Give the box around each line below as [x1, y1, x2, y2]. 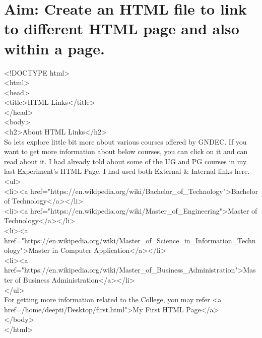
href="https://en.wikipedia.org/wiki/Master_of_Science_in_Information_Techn [4, 235, 256, 245]
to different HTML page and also [4, 18, 239, 39]
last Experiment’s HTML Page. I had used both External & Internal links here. [4, 166, 250, 176]
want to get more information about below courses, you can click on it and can [4, 146, 248, 157]
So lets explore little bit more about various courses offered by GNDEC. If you [4, 136, 247, 147]
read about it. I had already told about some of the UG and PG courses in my [4, 156, 247, 166]
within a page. [4, 38, 105, 58]
